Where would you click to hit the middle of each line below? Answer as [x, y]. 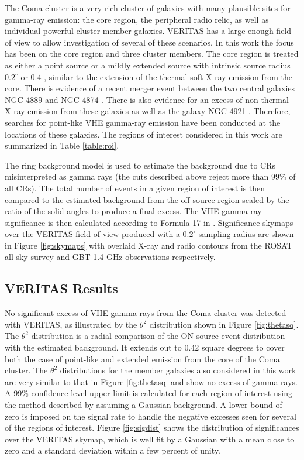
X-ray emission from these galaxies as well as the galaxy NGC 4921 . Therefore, [148, 111]
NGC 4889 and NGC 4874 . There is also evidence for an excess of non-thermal [147, 99]
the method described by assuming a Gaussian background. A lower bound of [144, 405]
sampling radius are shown [246, 234]
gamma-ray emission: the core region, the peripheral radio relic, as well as [137, 19]
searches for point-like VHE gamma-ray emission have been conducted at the [143, 122]
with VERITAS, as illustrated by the [71, 324]
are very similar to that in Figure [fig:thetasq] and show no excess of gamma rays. [151, 381]
